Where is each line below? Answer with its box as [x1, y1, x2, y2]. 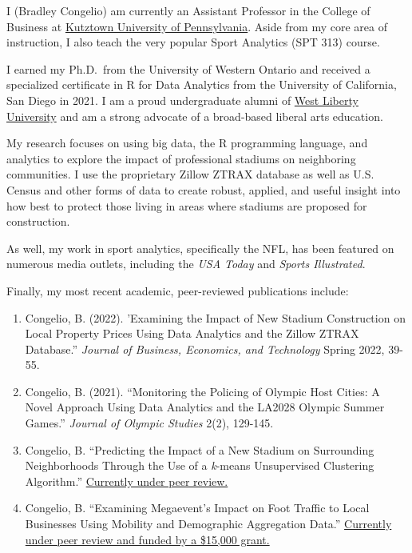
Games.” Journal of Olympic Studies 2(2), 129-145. [25, 415, 274, 431]
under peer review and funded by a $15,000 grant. [25, 531, 270, 547]
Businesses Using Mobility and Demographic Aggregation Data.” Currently [25, 515, 392, 532]
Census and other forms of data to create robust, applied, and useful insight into [6, 181, 401, 198]
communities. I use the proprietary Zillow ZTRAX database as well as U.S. [6, 166, 374, 182]
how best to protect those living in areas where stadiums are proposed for [6, 197, 367, 214]
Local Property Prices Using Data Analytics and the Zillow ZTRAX [25, 325, 359, 342]
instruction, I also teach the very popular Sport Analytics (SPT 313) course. [6, 34, 380, 50]
